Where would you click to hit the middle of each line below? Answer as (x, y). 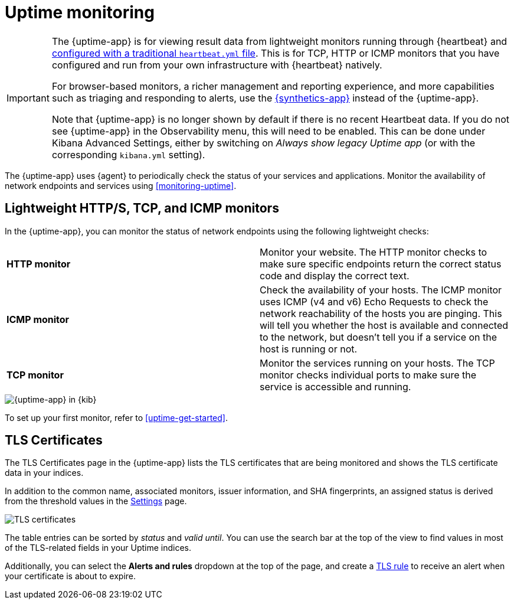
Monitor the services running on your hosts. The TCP (377, 363)
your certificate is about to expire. (71, 576)
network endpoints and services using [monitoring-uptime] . (121, 185)
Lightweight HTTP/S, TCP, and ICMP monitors (142, 208)
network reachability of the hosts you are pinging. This (381, 313)
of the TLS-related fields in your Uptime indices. (98, 548)
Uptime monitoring (80, 12)
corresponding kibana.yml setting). (128, 154)
